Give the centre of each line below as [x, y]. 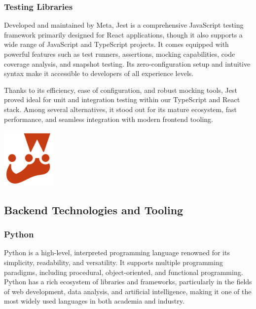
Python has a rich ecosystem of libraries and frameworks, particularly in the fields [128, 282]
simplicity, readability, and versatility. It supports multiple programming [113, 262]
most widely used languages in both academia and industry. [94, 301]
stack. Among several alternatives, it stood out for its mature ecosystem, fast [121, 109]
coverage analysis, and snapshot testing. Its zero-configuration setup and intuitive [127, 63]
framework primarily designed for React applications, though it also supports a [123, 34]
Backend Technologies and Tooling [94, 210]
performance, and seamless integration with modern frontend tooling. [109, 119]
